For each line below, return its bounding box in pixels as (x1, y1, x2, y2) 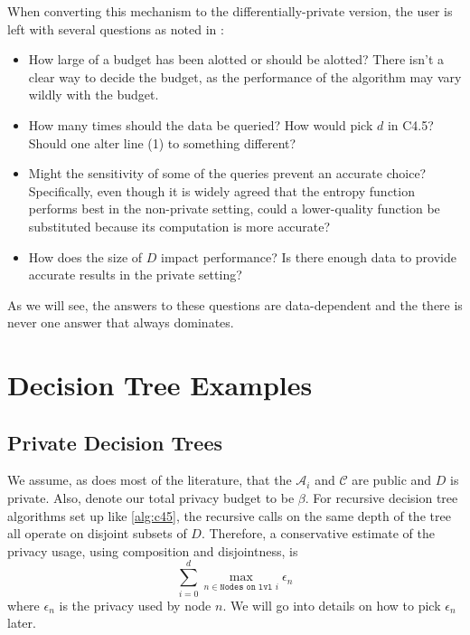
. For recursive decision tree (305, 488, 458, 507)
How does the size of (28, 247, 143, 266)
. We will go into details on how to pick (222, 595, 441, 614)
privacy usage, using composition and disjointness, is (7, 541, 298, 560)
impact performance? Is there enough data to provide (161, 247, 456, 266)
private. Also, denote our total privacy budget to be (7, 488, 295, 507)
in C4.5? (387, 115, 434, 134)
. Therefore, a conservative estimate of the (201, 524, 436, 543)
